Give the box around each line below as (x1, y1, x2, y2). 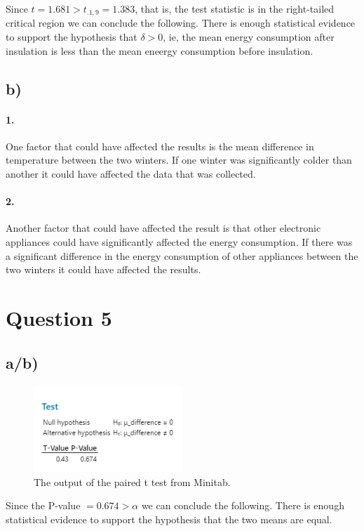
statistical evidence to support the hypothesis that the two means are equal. (6, 511, 332, 526)
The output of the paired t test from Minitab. (34, 474, 231, 489)
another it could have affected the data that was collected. (6, 166, 256, 181)
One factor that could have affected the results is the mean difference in (6, 138, 314, 153)
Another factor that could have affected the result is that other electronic (6, 221, 321, 235)
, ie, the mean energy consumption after (163, 29, 335, 44)
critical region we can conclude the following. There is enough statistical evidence (6, 15, 356, 30)
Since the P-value (6, 498, 81, 513)
